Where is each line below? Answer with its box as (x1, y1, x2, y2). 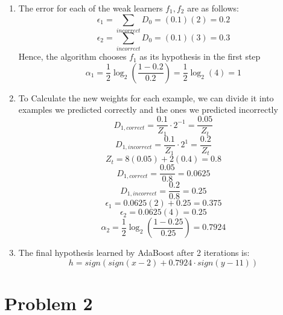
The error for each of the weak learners (18, 2, 163, 14)
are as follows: (187, 2, 239, 14)
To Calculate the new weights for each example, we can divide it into (18, 91, 274, 104)
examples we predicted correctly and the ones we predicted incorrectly (18, 103, 278, 116)
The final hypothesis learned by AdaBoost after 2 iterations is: (18, 246, 250, 259)
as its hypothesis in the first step (139, 50, 261, 63)
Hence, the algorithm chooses (18, 50, 127, 63)
